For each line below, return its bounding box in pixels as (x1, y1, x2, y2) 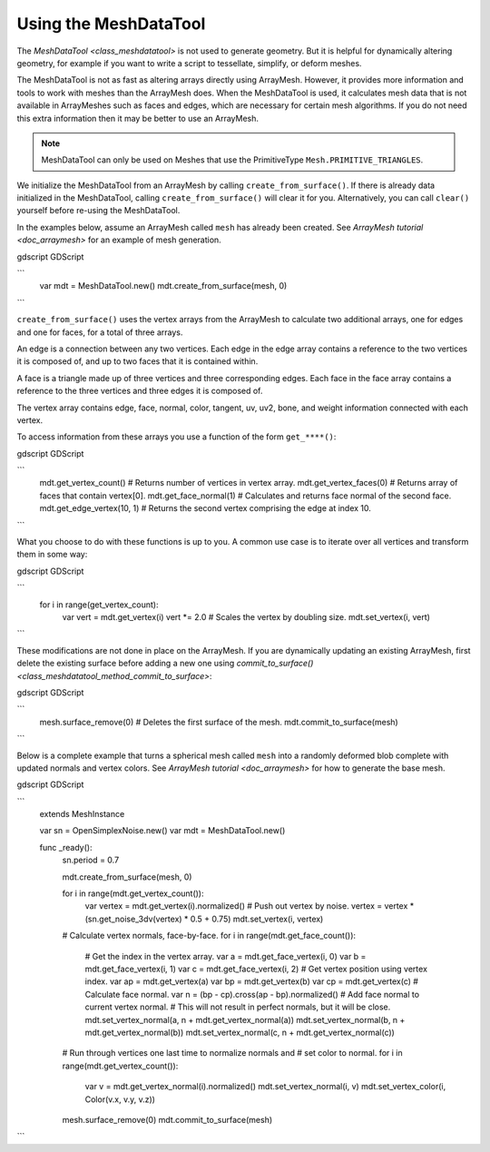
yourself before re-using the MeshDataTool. (16, 205, 181, 216)
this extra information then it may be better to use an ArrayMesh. (16, 113, 259, 123)
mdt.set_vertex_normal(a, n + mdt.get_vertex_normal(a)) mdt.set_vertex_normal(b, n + (84, 1014, 406, 1025)
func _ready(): (39, 842, 93, 852)
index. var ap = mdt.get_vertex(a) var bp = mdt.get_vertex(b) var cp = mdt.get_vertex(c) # (84, 976, 419, 987)
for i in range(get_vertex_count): (39, 599, 159, 610)
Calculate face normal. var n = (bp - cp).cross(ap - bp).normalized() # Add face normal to (84, 989, 420, 999)
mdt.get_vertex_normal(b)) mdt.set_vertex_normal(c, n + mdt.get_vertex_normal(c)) (84, 1027, 395, 1038)
